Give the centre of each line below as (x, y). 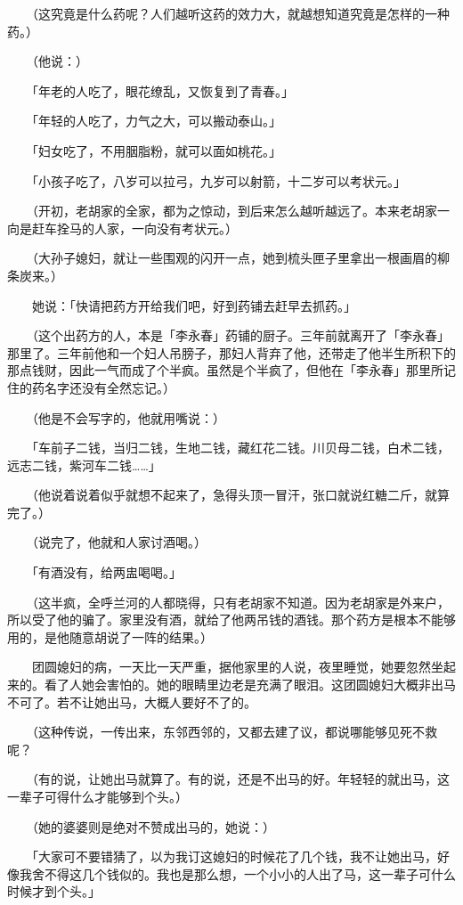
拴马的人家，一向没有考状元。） (147, 228)
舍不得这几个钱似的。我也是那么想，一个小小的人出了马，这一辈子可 (231, 873)
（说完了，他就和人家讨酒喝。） (119, 542)
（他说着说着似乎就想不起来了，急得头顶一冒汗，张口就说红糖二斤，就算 (240, 495)
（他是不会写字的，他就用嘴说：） (128, 417)
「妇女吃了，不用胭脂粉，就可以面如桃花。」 (156, 150)
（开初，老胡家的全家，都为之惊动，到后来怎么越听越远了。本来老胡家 (234, 211)
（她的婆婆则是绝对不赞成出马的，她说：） (153, 826)
